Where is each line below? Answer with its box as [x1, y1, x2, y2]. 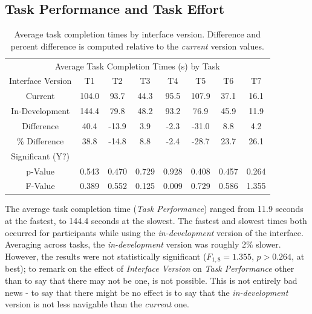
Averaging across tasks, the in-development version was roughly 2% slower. [5, 238, 281, 251]
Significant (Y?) [11, 149, 70, 162]
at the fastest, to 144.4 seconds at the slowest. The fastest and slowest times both [5, 214, 307, 227]
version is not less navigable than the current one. [5, 298, 189, 310]
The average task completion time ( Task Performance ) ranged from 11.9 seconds [5, 202, 304, 215]
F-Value [25, 179, 55, 192]
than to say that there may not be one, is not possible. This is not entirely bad [5, 274, 297, 286]
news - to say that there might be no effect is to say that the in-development [5, 286, 288, 298]
